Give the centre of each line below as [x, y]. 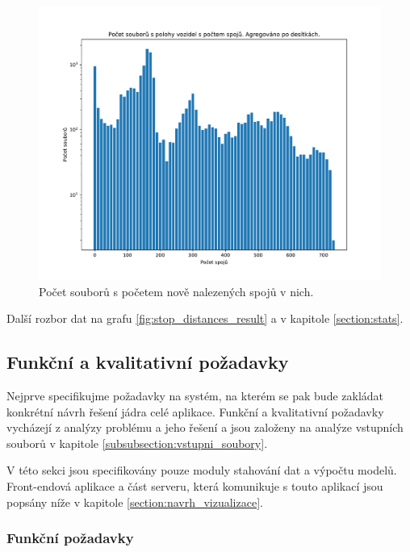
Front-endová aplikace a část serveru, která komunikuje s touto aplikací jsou [195, 486]
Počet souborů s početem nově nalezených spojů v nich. [176, 291]
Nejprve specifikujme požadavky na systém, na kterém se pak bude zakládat [195, 396]
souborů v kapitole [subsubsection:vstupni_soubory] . [137, 443]
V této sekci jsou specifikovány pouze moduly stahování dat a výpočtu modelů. [202, 470]
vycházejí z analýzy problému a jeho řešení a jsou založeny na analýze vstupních [205, 427]
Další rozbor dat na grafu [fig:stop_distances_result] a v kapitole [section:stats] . [205, 318]
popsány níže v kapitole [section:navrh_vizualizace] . [135, 502]
